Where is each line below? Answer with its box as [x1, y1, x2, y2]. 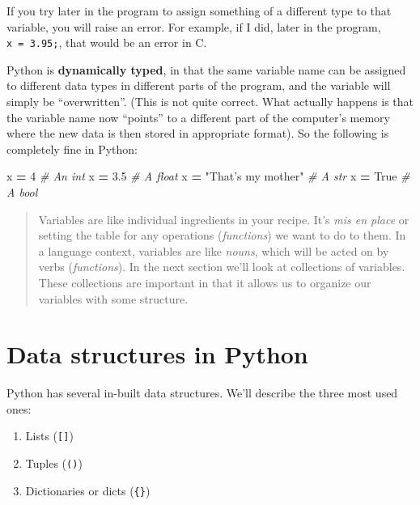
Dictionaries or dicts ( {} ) [25, 482, 151, 499]
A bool [6, 184, 38, 200]
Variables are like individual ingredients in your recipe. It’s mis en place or [38, 210, 409, 227]
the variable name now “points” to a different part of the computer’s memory [6, 108, 390, 125]
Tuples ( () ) [25, 455, 83, 472]
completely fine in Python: [6, 140, 138, 157]
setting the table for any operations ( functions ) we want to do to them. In [38, 227, 406, 244]
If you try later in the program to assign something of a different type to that [6, 2, 392, 19]
